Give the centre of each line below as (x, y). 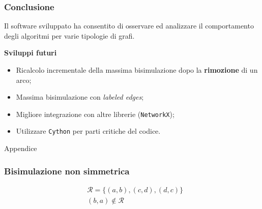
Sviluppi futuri (31, 53)
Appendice (21, 148)
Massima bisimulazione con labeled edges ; (80, 97)
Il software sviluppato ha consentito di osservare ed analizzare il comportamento (129, 26)
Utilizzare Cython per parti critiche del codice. (88, 131)
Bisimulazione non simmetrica (67, 171)
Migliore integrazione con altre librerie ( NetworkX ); (95, 114)
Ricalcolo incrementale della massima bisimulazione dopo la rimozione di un (137, 70)
